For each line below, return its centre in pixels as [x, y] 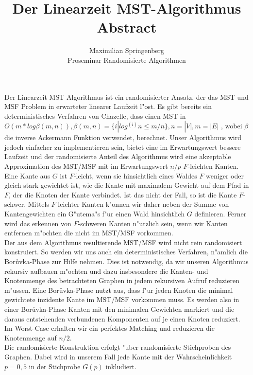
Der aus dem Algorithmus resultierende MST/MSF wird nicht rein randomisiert [123, 242]
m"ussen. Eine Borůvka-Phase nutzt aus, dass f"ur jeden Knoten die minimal [119, 290]
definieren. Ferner [220, 214]
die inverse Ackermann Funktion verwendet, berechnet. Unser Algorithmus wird [123, 137]
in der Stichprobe [55, 366]
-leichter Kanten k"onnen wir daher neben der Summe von [142, 204]
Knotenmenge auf [31, 337]
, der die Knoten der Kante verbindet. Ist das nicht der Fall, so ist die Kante [123, 194]
